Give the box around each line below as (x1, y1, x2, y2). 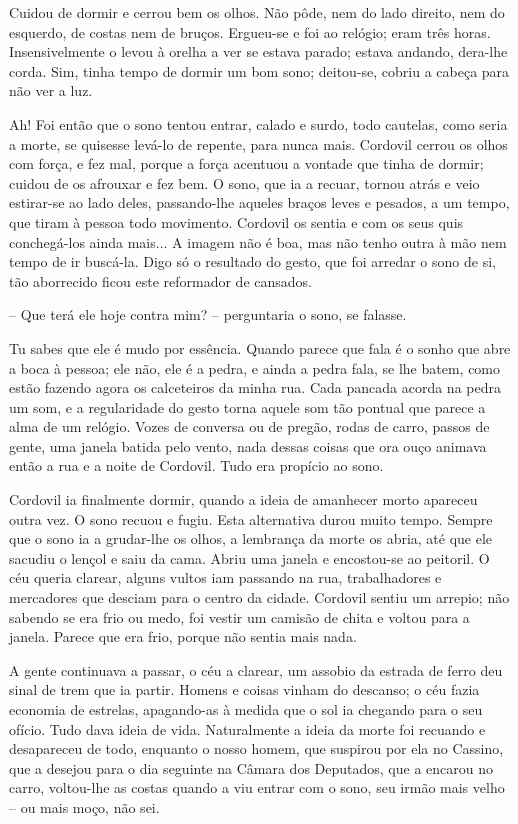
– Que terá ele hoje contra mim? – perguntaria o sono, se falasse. (9, 304, 407, 325)
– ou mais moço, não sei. (9, 796, 160, 817)
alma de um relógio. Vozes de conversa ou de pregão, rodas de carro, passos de (9, 416, 490, 437)
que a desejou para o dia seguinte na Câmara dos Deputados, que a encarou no (9, 757, 493, 778)
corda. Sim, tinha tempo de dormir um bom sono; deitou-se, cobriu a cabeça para (9, 60, 510, 81)
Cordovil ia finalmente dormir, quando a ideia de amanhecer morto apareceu (9, 489, 478, 510)
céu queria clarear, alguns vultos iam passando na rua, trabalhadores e (9, 567, 442, 588)
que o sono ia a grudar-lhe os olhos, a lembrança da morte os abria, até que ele (9, 528, 493, 549)
